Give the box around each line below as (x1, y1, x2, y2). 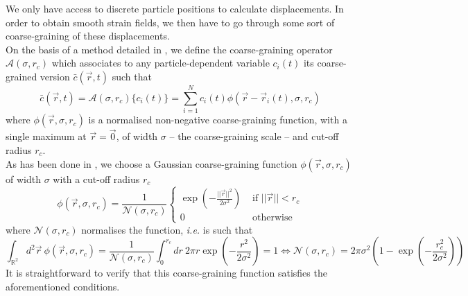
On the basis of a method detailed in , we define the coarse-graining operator (6, 42, 333, 56)
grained (6, 69, 37, 83)
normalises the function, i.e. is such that (81, 222, 253, 236)
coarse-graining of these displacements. (6, 28, 170, 43)
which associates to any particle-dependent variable (51, 55, 270, 70)
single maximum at (6, 129, 87, 143)
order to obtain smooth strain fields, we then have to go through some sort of (6, 15, 335, 29)
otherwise (252, 213, 293, 223)
